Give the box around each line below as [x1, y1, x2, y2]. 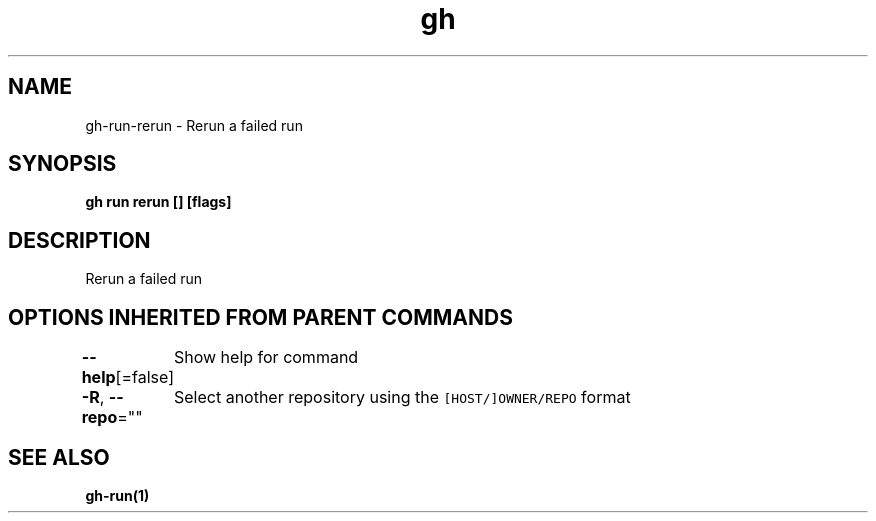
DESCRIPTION [8, 227, 151, 253]
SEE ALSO [8, 444, 110, 470]
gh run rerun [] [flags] [85, 193, 232, 211]
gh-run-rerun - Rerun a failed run [85, 116, 303, 134]
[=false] [115, 367, 174, 388]
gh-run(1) [85, 486, 150, 504]
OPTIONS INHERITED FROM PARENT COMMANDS [8, 304, 513, 330]
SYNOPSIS [8, 151, 117, 177]
